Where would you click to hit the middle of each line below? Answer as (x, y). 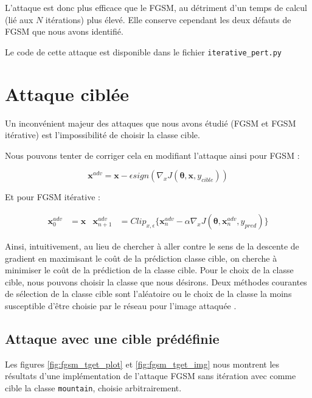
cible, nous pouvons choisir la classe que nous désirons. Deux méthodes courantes (156, 281)
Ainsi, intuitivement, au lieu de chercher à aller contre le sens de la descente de (152, 246)
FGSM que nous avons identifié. (64, 31)
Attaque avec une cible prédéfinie (112, 338)
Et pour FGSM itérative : (53, 197)
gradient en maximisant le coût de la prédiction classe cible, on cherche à (141, 258)
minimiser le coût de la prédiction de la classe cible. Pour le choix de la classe (149, 270)
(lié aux (19, 19)
